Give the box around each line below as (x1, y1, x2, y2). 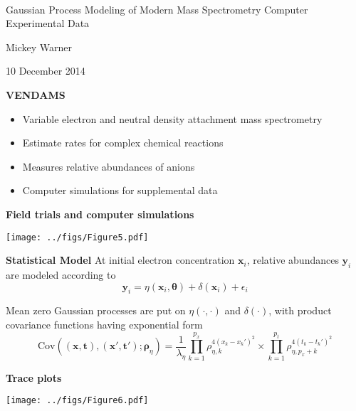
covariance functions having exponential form (6, 316, 203, 331)
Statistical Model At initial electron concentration (6, 252, 235, 267)
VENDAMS (6, 87, 66, 102)
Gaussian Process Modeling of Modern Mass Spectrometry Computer (6, 1, 308, 16)
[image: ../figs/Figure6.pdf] (6, 395, 149, 406)
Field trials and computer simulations (6, 206, 194, 221)
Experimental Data (6, 16, 90, 31)
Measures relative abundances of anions (22, 159, 195, 174)
